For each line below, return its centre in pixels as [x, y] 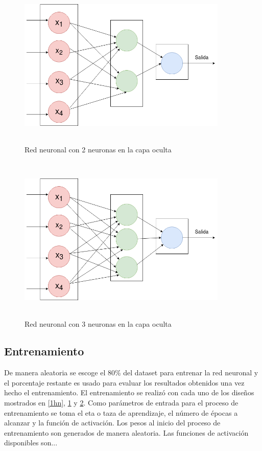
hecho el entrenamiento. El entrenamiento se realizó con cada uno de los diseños [129, 392]
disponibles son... [31, 443]
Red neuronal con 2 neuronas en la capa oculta [98, 149]
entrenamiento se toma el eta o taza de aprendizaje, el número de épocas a [121, 412]
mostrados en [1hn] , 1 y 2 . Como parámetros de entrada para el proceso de [121, 403]
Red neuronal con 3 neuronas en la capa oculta [98, 323]
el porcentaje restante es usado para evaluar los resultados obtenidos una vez [124, 382]
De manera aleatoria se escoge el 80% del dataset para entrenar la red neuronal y [131, 373]
